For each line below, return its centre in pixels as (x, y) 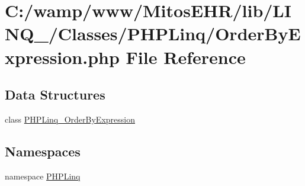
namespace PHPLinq (43, 176)
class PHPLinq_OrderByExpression (70, 119)
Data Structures (55, 94)
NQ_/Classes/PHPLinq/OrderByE (153, 33)
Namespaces (43, 151)
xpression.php (62, 57)
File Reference (186, 57)
